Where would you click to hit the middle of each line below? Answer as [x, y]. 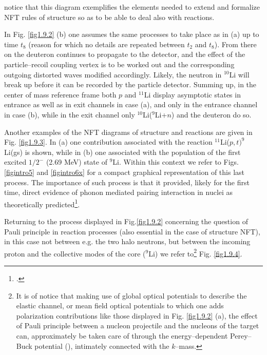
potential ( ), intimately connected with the [102, 346]
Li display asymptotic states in [192, 94]
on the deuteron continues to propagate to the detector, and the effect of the [125, 54]
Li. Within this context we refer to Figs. [176, 162]
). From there [235, 44]
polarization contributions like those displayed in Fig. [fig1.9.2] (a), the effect [137, 315]
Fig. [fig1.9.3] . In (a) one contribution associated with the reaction [108, 142]
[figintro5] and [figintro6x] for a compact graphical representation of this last [124, 172]
